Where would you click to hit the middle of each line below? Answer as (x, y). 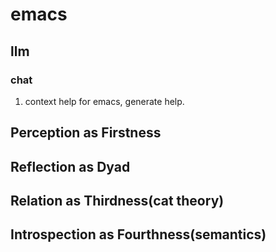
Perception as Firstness (86, 133)
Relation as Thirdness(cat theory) (117, 201)
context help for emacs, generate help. (104, 101)
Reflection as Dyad (70, 166)
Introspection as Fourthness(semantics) (138, 234)
